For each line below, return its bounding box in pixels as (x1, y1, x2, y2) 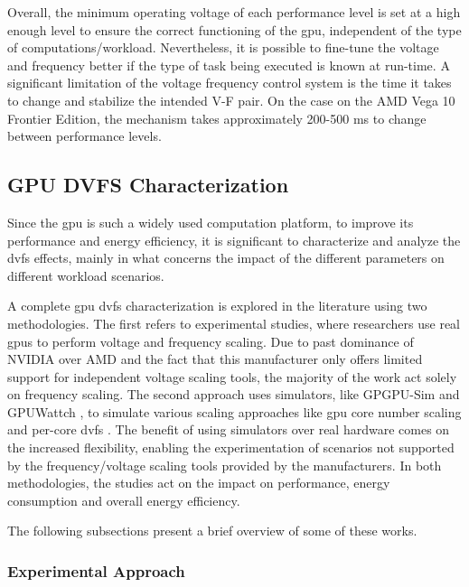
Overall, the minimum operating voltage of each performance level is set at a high (7, 3, 461, 21)
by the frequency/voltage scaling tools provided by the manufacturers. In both (7, 455, 442, 474)
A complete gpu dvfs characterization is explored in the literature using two (7, 296, 427, 315)
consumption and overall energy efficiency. (7, 490, 240, 509)
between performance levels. (7, 126, 162, 145)
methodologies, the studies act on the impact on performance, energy (7, 473, 390, 492)
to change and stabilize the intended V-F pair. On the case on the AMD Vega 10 (7, 90, 455, 109)
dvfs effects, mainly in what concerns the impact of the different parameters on (7, 248, 445, 267)
